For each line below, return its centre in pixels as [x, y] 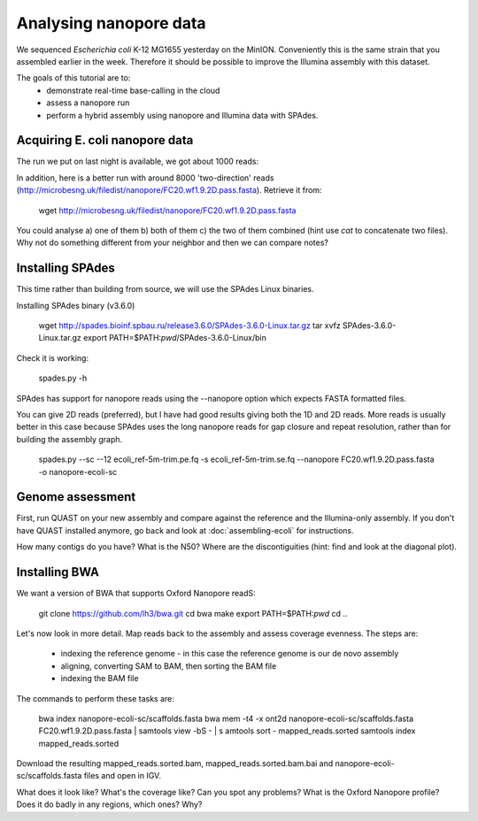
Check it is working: [52, 357]
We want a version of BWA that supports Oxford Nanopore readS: [136, 594]
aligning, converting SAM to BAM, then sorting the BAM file [169, 666]
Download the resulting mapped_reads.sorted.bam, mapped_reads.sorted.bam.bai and [175, 763]
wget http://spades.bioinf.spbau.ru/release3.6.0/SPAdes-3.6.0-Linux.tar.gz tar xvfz [189, 326]
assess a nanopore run [88, 103]
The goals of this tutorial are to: [73, 78]
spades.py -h [63, 378]
